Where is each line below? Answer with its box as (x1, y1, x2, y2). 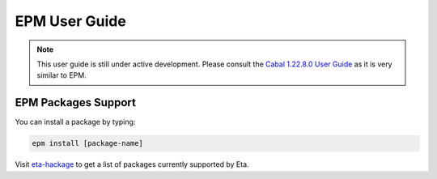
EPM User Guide (15, 12, 127, 30)
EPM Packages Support (15, 96, 137, 109)
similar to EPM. (36, 70, 87, 80)
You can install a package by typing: (15, 117, 136, 127)
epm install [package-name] (32, 139, 143, 148)
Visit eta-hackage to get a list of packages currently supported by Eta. (15, 160, 250, 169)
